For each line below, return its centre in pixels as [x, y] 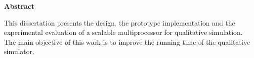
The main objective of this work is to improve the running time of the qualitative [127, 42]
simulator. [19, 51]
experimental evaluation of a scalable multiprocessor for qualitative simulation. [123, 32]
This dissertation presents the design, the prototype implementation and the [120, 22]
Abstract [19, 6]
